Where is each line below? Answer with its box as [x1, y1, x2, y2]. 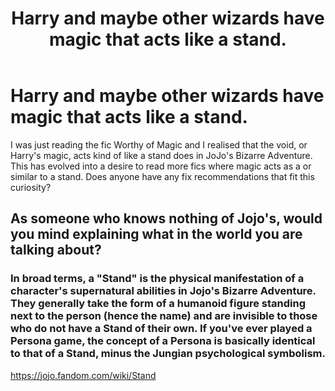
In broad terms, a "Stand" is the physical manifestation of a [10, 272, 305, 286]
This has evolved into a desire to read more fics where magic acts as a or [10, 160, 312, 172]
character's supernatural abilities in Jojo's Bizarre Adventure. [10, 284, 317, 298]
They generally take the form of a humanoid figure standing [10, 297, 306, 311]
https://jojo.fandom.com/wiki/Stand [10, 369, 157, 381]
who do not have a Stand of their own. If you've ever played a [10, 322, 313, 336]
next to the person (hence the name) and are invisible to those [10, 309, 318, 323]
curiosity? [10, 181, 52, 193]
